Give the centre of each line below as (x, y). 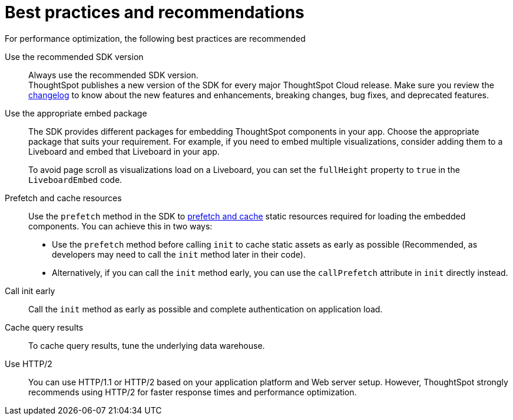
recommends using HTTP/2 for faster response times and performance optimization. (193, 392)
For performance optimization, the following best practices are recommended (155, 38)
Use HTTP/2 (29, 364)
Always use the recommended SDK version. (113, 75)
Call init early (30, 291)
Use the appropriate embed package (76, 113)
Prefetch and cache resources (63, 198)
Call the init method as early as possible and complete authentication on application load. (206, 309)
